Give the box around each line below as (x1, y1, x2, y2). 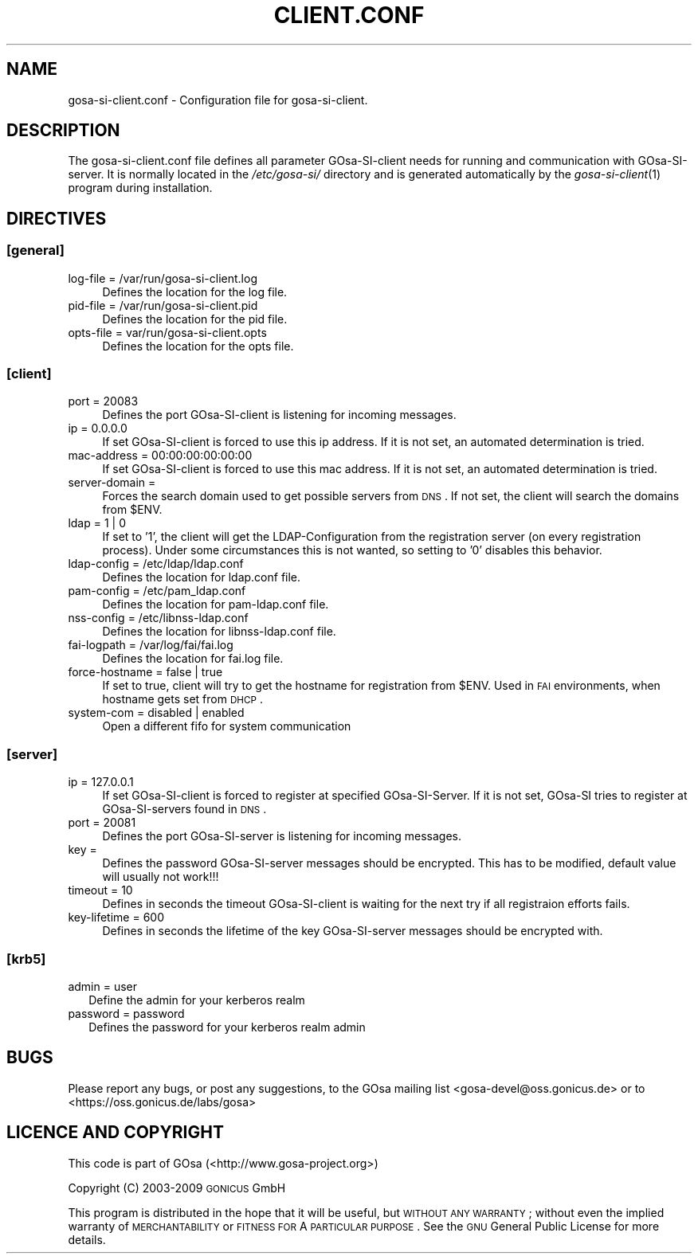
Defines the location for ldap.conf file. (102, 570, 301, 585)
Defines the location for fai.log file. (102, 652, 284, 666)
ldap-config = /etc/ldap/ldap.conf (68, 557, 244, 571)
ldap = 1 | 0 (68, 516, 126, 530)
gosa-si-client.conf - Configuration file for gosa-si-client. (68, 92, 368, 107)
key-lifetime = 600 (68, 910, 164, 925)
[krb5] (6, 950, 46, 967)
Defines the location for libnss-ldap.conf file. (102, 624, 336, 639)
